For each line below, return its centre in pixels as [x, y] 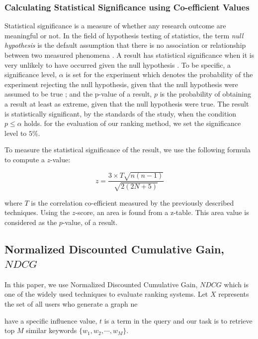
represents [234, 294]
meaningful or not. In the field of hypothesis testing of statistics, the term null [124, 35]
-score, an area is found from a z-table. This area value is [162, 212]
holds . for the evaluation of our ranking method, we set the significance [132, 123]
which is [236, 284]
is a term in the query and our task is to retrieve [178, 320]
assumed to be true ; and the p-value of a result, [78, 94]
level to [16, 133]
